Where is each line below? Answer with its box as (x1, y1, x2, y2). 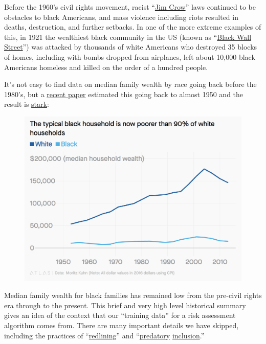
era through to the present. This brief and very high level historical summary (4, 300, 246, 310)
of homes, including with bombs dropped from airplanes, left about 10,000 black (4, 51, 255, 62)
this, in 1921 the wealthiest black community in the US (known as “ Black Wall (4, 31, 252, 42)
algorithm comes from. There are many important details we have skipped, (4, 320, 239, 331)
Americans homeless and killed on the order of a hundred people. (4, 61, 208, 72)
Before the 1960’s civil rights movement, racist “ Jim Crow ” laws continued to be (4, 2, 256, 12)
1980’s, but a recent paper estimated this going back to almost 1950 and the (4, 88, 243, 99)
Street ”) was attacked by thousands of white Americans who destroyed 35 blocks (4, 41, 257, 52)
